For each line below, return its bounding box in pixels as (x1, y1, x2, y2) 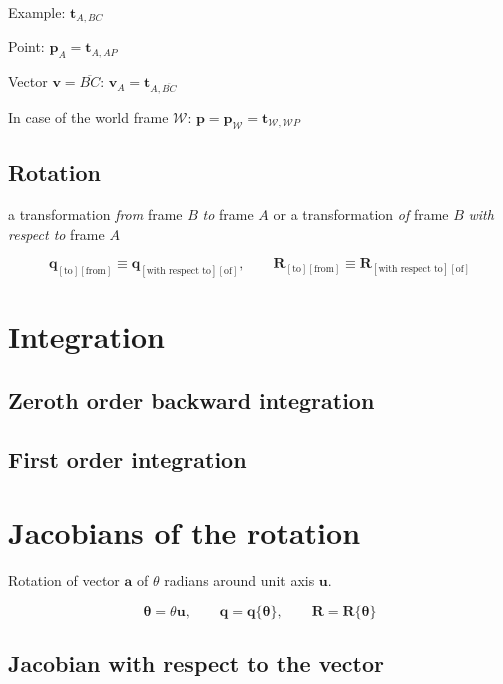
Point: (8, 36, 45, 57)
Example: (8, 2, 66, 22)
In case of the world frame (8, 107, 169, 127)
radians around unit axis (164, 570, 315, 591)
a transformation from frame (8, 204, 183, 224)
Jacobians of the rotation (8, 512, 361, 553)
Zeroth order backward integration (8, 384, 375, 415)
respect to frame (8, 223, 105, 244)
